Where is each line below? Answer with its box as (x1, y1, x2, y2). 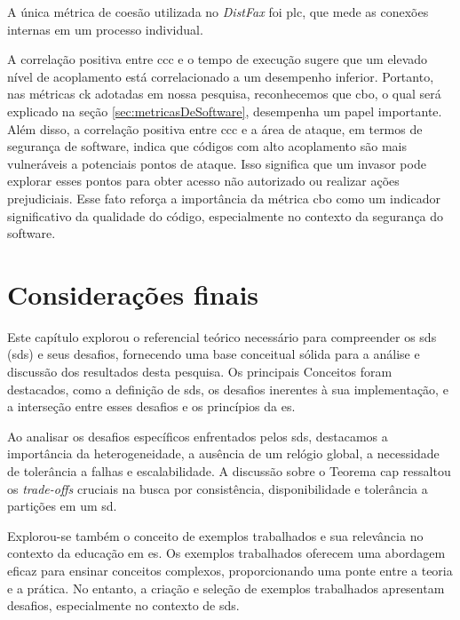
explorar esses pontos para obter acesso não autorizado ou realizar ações (7, 171, 400, 190)
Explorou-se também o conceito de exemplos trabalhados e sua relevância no (7, 526, 424, 544)
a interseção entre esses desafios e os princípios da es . (7, 397, 296, 416)
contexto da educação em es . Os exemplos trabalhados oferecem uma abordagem (7, 544, 446, 562)
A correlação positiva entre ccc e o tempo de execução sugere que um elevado (7, 50, 428, 68)
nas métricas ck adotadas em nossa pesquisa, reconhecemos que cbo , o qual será (7, 84, 441, 103)
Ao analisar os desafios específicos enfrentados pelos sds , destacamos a (7, 426, 388, 445)
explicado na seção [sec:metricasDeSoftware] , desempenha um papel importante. (7, 101, 442, 120)
